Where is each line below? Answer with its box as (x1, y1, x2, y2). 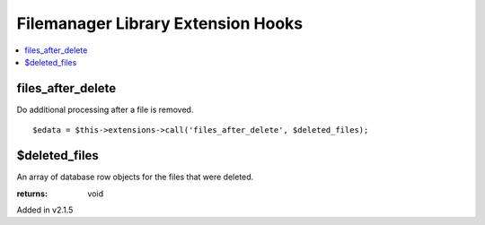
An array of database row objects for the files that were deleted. (16, 171, 254, 183)
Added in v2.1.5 (16, 204, 74, 215)
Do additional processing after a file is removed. (16, 104, 194, 115)
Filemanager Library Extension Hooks (16, 13, 304, 33)
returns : (16, 188, 48, 199)
